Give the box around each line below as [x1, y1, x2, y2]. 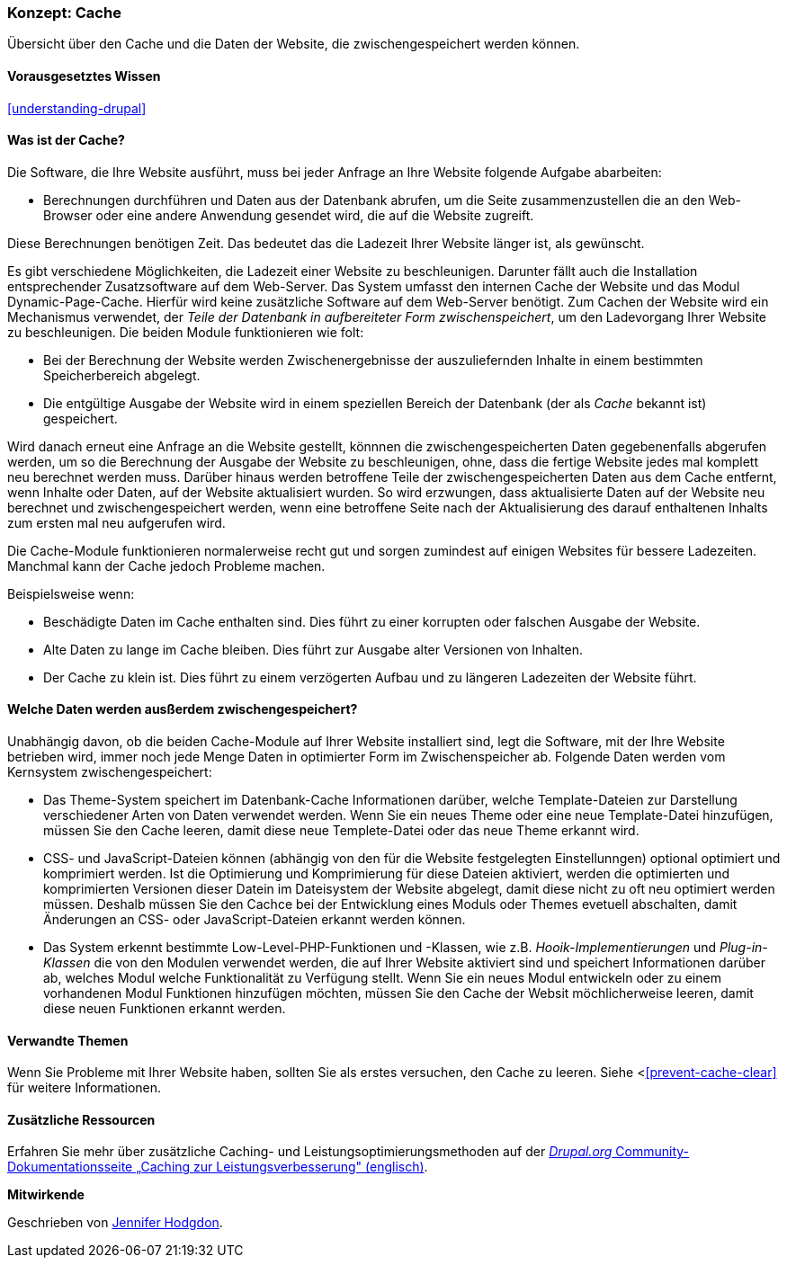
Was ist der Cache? [7, 132, 125, 148]
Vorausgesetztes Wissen [7, 67, 161, 84]
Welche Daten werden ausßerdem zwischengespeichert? [7, 701, 358, 717]
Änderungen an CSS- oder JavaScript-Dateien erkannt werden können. [43, 912, 466, 928]
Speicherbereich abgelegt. [43, 367, 201, 383]
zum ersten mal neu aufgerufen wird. [7, 514, 226, 530]
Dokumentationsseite [7, 1159, 133, 1175]
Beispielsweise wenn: [7, 585, 135, 601]
